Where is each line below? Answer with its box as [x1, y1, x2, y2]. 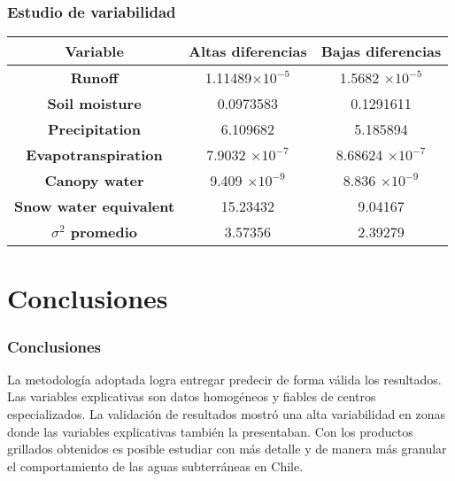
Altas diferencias [189, 41, 307, 62]
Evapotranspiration [26, 144, 163, 166]
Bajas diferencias [320, 41, 442, 62]
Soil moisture [47, 93, 142, 114]
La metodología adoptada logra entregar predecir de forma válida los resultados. [7, 369, 442, 388]
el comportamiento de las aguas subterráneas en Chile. [7, 456, 304, 475]
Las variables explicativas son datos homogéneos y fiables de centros [7, 387, 376, 406]
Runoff [70, 67, 119, 89]
